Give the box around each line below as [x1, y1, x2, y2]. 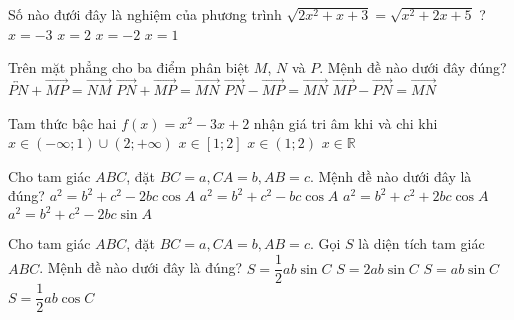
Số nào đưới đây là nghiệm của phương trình [8, 4, 282, 24]
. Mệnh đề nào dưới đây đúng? [319, 57, 507, 78]
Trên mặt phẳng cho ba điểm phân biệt [8, 57, 250, 78]
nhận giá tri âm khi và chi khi [253, 112, 438, 133]
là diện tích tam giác [358, 233, 485, 254]
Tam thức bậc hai [8, 112, 117, 133]
